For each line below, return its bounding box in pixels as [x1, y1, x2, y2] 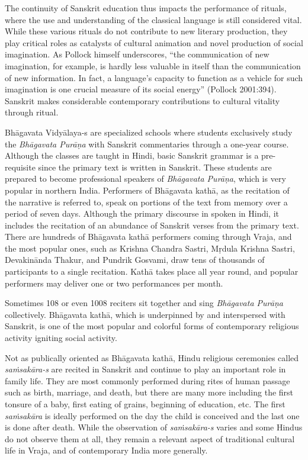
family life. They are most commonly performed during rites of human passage [5, 374, 290, 387]
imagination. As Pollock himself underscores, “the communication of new [5, 48, 269, 60]
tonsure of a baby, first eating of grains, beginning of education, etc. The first [5, 398, 285, 410]
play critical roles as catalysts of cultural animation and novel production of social [5, 36, 303, 49]
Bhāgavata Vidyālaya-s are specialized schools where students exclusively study [5, 126, 293, 138]
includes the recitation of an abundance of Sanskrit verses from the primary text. [5, 218, 299, 231]
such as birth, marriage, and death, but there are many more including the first [5, 386, 294, 398]
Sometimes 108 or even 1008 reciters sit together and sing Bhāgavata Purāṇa [5, 297, 283, 309]
